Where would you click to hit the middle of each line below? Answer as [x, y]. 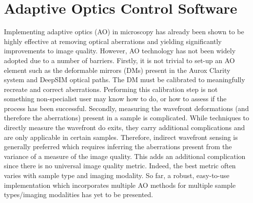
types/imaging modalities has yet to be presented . [79, 194]
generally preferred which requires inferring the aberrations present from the [118, 147]
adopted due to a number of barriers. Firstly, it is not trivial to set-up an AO [119, 60]
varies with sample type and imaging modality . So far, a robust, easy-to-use [117, 175]
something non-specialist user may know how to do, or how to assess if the [115, 99]
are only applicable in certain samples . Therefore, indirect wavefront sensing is [121, 137]
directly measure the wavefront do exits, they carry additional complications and [125, 127]
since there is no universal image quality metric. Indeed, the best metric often [120, 166]
